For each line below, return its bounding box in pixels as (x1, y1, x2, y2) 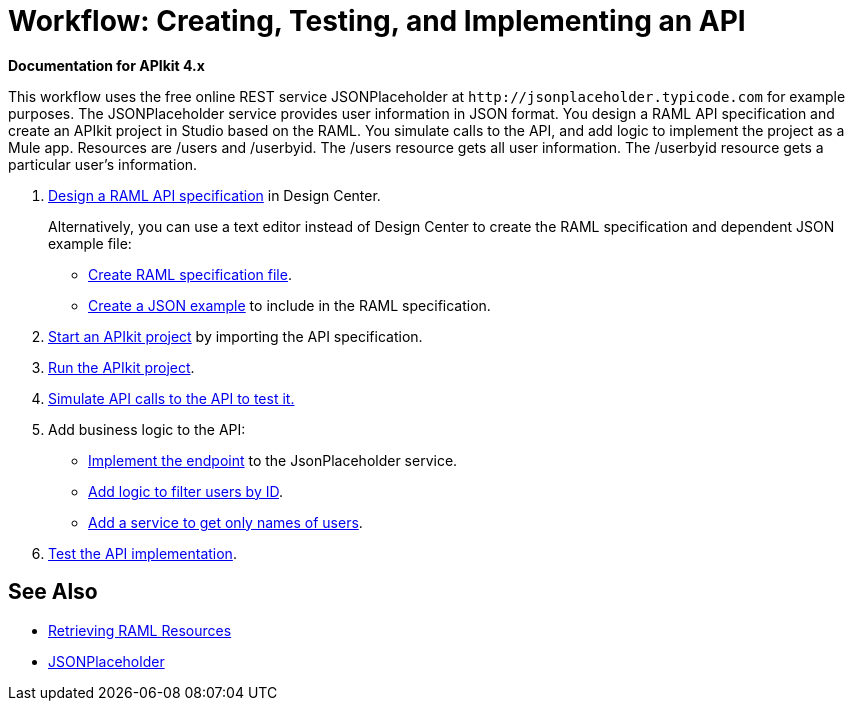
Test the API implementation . (48, 544, 237, 562)
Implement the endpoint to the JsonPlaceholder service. (88, 451, 458, 469)
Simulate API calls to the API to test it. (48, 389, 295, 407)
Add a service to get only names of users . (88, 513, 363, 531)
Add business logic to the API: (48, 420, 246, 438)
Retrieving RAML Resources (48, 621, 232, 639)
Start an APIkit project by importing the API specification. (48, 327, 423, 345)
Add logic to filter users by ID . (88, 482, 284, 500)
